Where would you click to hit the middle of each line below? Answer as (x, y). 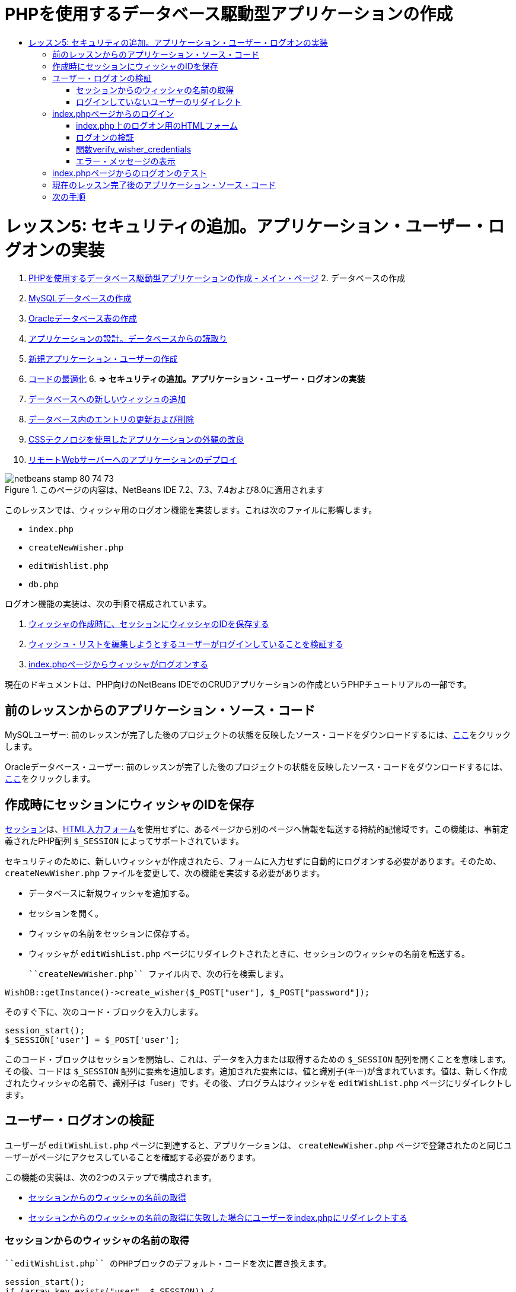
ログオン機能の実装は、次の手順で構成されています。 (108, 604)
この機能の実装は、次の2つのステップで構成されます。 (111, 1177)
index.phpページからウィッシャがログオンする (118, 664)
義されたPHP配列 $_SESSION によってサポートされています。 (125, 841)
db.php (44, 585)
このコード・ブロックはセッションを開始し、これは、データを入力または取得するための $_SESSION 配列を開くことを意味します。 (258, 1059)
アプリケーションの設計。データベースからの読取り (128, 339)
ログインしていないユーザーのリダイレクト (159, 101)
